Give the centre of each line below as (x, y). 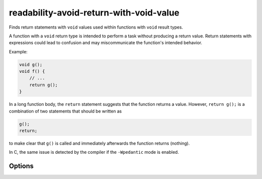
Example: (18, 51)
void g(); (31, 65)
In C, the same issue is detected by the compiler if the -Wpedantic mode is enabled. (94, 152)
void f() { (32, 71)
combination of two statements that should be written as (65, 111)
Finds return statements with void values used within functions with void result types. (96, 27)
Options (21, 166)
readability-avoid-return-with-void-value (94, 13)
